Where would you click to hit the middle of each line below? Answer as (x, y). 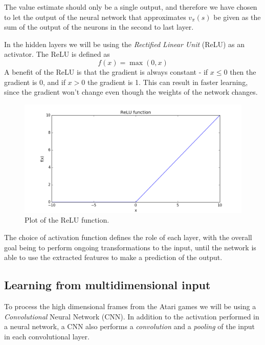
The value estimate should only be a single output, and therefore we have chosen (131, 7)
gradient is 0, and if (35, 82)
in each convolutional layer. (47, 336)
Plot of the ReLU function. (67, 220)
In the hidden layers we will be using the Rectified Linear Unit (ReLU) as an (125, 44)
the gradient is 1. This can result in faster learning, (168, 82)
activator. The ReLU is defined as (57, 54)
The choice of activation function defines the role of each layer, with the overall (128, 237)
